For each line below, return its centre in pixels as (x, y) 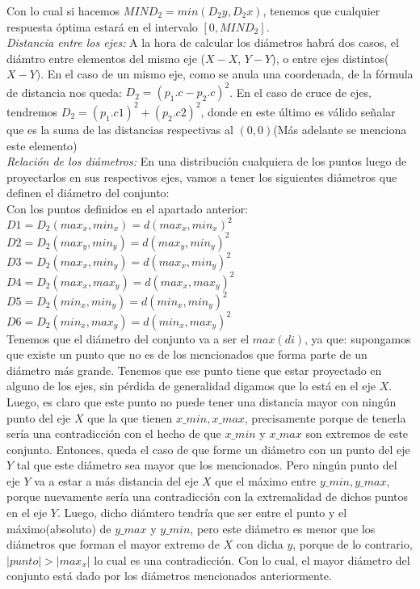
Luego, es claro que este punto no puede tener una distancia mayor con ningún (202, 401)
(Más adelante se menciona (340, 129)
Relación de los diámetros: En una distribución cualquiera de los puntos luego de (207, 161)
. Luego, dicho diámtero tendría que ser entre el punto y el (202, 513)
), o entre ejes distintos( (330, 58)
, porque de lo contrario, (353, 544)
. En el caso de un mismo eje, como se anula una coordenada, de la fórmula (227, 74)
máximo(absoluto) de (59, 528)
